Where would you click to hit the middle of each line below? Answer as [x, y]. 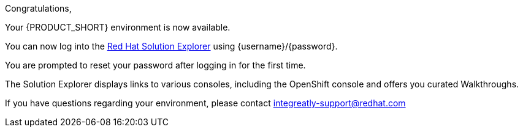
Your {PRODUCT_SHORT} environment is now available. [118, 27]
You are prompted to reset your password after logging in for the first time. [155, 65]
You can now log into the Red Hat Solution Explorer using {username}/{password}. [171, 46]
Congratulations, [38, 8]
